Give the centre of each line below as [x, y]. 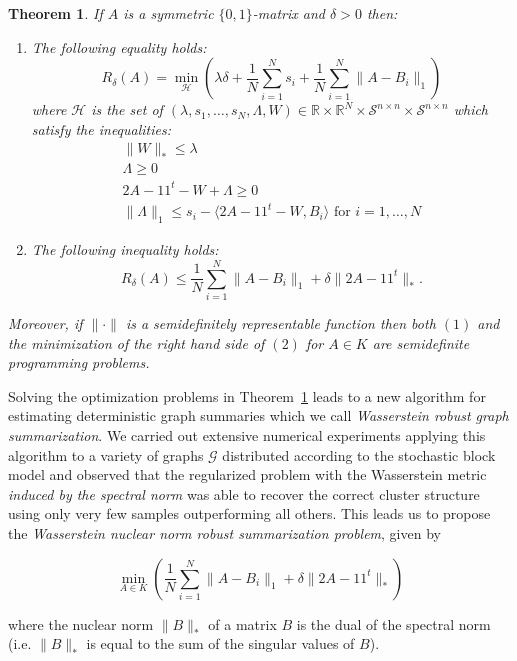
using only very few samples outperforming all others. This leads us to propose [249, 513]
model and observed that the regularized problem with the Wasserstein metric [247, 474]
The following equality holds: [119, 46]
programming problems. [79, 362]
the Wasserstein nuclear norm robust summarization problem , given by [224, 532]
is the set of [127, 109]
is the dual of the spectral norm [393, 623]
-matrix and [288, 13]
